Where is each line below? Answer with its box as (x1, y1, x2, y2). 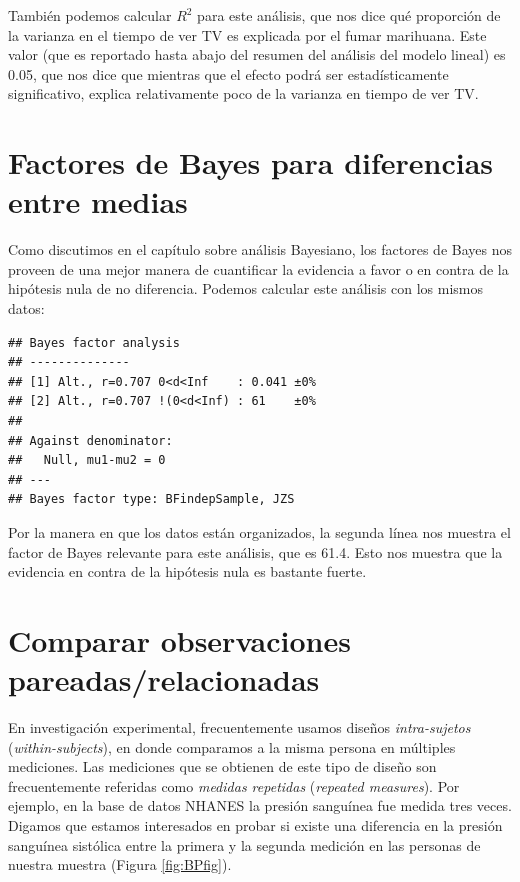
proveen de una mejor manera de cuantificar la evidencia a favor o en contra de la (8, 258, 509, 279)
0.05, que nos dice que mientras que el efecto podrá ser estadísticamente (8, 63, 449, 84)
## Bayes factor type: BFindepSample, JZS (8, 492, 295, 507)
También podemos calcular (8, 5, 172, 25)
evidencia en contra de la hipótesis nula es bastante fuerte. (8, 561, 367, 582)
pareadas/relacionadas (8, 659, 320, 700)
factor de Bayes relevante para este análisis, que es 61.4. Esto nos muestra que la (8, 541, 503, 562)
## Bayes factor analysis (8, 335, 180, 350)
